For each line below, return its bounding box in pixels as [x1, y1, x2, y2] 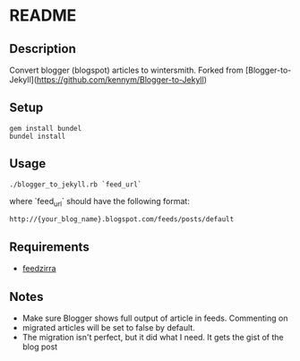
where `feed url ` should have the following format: [9, 195, 190, 209]
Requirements [9, 239, 90, 254]
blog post [21, 341, 58, 352]
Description [9, 41, 76, 56]
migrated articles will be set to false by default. [21, 322, 195, 333]
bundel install [9, 132, 66, 141]
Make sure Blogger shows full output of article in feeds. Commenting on [21, 313, 288, 323]
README [9, 5, 77, 26]
